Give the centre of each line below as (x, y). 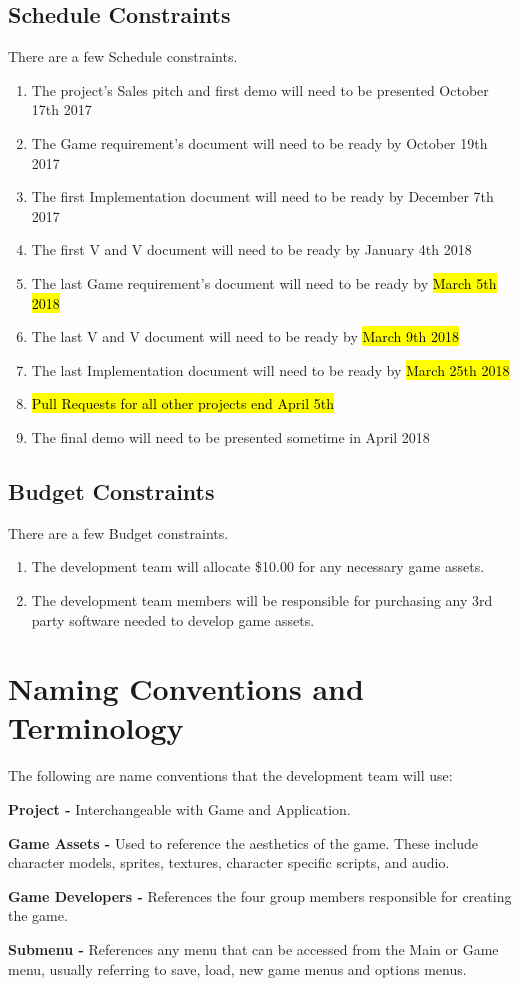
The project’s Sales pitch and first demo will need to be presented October (260, 89)
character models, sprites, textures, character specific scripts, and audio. (229, 862)
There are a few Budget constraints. (118, 532)
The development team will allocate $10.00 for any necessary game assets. (258, 566)
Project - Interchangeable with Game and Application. (179, 809)
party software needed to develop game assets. (173, 619)
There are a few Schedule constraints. (123, 56)
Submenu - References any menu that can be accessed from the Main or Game (253, 948)
